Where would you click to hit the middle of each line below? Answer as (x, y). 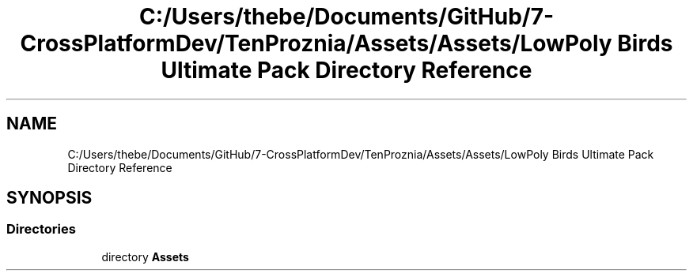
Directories (41, 229)
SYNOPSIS (49, 198)
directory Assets (145, 256)
